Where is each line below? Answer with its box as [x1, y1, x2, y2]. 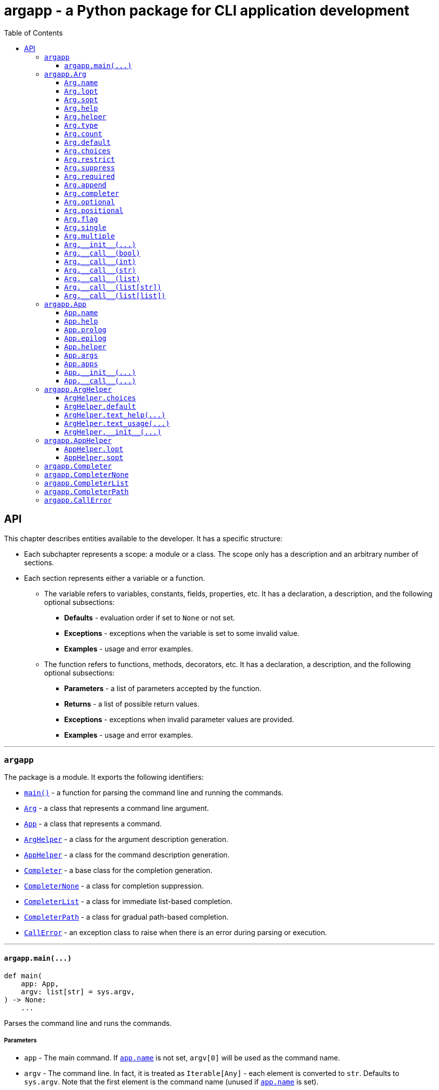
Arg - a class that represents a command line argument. [24, 804, 209, 813]
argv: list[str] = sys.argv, [21, 987, 135, 996]
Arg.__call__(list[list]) [64, 291, 166, 300]
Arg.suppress [64, 163, 115, 172]
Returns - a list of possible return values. [64, 699, 199, 708]
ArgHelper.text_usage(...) [64, 419, 170, 427]
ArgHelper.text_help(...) [64, 410, 166, 419]
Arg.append [64, 180, 107, 189]
